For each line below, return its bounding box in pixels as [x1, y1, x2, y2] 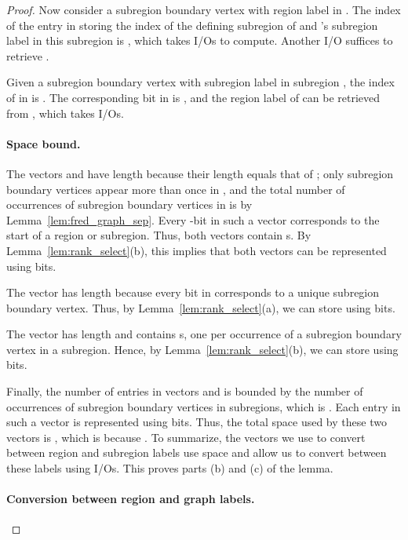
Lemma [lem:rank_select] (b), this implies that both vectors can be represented [6, 242, 387, 258]
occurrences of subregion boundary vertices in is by [6, 196, 253, 213]
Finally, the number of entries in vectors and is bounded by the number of [6, 383, 363, 400]
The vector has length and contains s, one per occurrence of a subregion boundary [6, 326, 402, 342]
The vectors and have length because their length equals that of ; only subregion [6, 165, 394, 181]
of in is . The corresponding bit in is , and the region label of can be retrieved [6, 89, 381, 105]
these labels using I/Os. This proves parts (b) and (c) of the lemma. [6, 460, 333, 476]
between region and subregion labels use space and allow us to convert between [6, 444, 387, 461]
